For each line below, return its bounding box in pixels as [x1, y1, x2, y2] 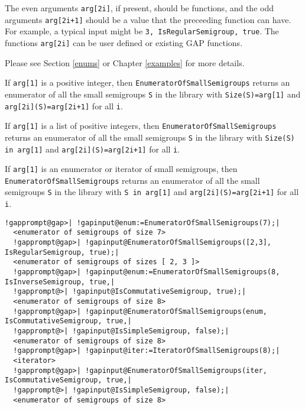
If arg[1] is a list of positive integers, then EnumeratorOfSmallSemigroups [5, 119, 277, 132]
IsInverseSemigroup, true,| [5, 277, 115, 286]
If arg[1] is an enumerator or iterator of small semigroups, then [5, 163, 238, 175]
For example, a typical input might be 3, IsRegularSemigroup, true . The [5, 25, 279, 37]
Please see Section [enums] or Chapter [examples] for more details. [5, 56, 245, 69]
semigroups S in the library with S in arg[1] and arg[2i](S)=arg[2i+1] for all [5, 186, 299, 198]
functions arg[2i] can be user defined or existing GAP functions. [5, 36, 243, 48]
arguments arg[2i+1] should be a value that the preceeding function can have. [5, 13, 291, 25]
